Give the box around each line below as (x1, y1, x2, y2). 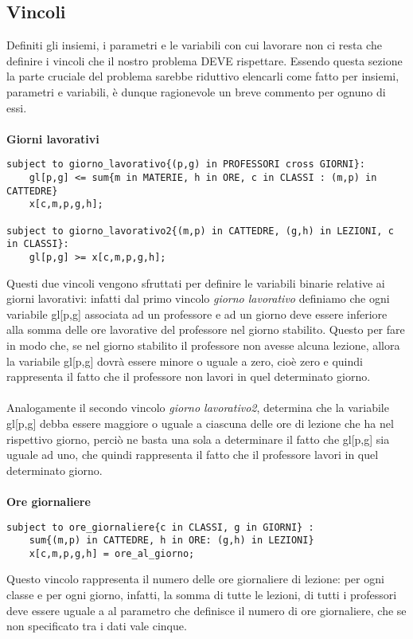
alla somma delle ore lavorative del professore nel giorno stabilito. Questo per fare (6, 321, 405, 338)
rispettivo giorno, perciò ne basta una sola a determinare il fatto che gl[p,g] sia (6, 430, 390, 447)
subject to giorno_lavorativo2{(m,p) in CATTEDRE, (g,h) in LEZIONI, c (6, 225, 394, 237)
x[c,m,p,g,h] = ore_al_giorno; (29, 547, 195, 559)
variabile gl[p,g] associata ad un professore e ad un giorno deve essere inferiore (6, 305, 388, 322)
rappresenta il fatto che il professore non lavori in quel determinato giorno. (6, 368, 371, 385)
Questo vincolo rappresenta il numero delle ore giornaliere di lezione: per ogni (6, 570, 384, 587)
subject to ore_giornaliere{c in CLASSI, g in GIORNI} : (6, 521, 314, 533)
